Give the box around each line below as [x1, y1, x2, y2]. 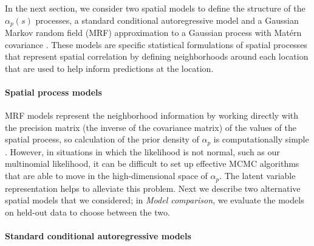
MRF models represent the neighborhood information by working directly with [5, 109, 299, 122]
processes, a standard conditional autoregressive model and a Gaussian [35, 13, 299, 26]
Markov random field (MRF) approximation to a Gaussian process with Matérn [5, 26, 302, 39]
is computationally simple [213, 133, 309, 146]
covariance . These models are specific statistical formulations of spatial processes [5, 38, 307, 51]
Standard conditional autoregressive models [5, 229, 191, 242]
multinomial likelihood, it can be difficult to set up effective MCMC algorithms [5, 157, 299, 170]
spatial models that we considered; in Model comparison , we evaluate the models [5, 194, 304, 206]
